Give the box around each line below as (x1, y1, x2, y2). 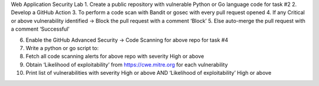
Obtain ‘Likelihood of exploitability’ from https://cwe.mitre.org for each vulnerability (25, 61, 228, 68)
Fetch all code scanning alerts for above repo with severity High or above (25, 53, 204, 60)
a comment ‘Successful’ (11, 25, 70, 32)
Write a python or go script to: (25, 44, 99, 51)
